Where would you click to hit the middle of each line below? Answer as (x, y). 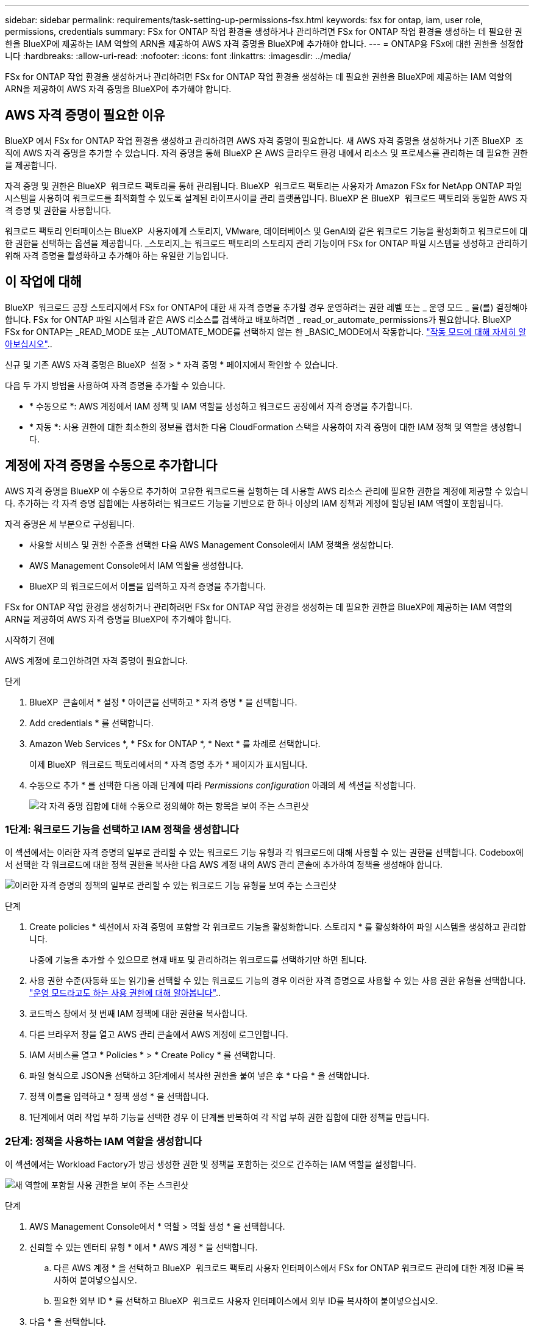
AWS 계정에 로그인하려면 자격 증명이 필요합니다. (97, 660)
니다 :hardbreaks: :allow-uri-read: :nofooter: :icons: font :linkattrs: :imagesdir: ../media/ (178, 56)
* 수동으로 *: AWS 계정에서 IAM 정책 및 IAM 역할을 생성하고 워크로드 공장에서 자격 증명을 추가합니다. (221, 406)
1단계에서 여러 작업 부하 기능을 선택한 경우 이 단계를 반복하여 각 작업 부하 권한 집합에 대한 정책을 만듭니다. (230, 1117)
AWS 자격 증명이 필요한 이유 (85, 115)
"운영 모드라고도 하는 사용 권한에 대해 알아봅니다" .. (125, 993)
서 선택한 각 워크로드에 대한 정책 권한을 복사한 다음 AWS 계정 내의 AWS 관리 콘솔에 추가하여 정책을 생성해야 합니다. (224, 865)
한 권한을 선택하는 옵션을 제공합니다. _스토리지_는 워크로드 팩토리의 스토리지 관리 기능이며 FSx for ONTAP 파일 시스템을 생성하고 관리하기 (266, 243)
